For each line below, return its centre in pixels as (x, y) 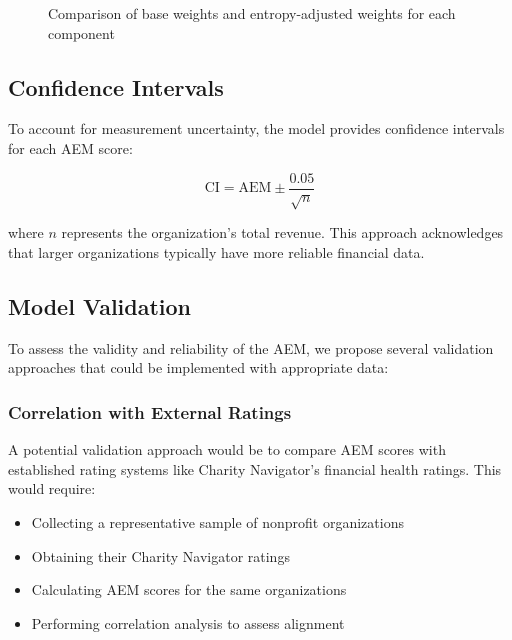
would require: (52, 488)
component (81, 32)
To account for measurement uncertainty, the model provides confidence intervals (256, 128)
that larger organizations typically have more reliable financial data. (216, 252)
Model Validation (100, 305)
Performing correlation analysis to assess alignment (188, 622)
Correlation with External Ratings (150, 411)
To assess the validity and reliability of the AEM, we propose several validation (251, 347)
